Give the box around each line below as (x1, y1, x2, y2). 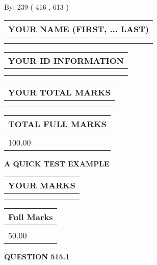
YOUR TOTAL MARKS (8, 86, 111, 98)
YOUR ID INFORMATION (8, 54, 124, 66)
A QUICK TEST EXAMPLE (4, 158, 110, 168)
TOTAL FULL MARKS (8, 117, 107, 130)
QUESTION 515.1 (4, 251, 70, 262)
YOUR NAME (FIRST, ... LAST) (8, 22, 149, 35)
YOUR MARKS (8, 179, 75, 191)
